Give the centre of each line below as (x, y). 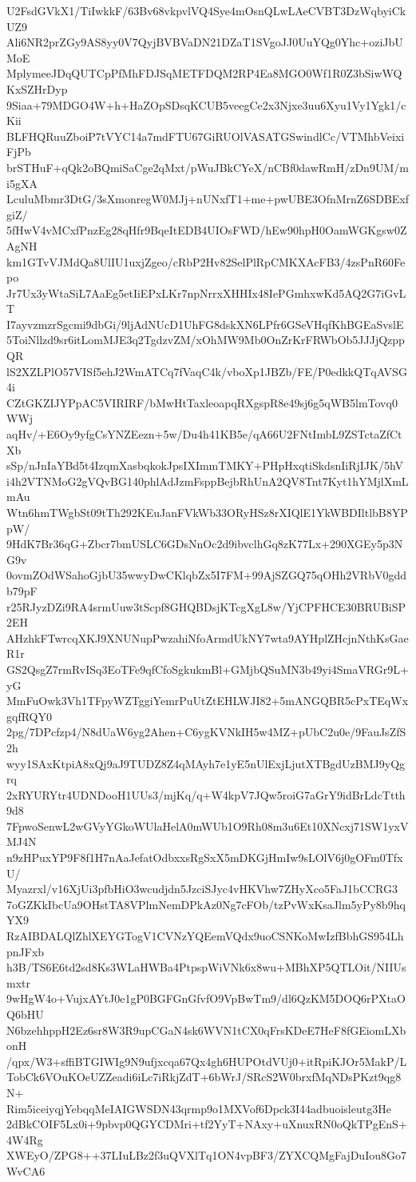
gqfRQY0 (29, 716)
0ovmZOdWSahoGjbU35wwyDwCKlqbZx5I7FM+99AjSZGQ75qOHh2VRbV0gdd (206, 575)
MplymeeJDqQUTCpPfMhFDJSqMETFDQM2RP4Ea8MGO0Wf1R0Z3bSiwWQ (204, 73)
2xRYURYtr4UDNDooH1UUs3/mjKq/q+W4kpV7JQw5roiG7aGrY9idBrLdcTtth (206, 794)
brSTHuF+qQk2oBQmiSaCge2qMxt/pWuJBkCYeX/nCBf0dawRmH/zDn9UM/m (208, 167)
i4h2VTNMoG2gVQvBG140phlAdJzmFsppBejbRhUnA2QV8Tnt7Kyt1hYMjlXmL (208, 481)
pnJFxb (26, 951)
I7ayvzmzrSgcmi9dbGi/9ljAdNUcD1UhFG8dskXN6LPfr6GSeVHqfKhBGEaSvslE (205, 324)
